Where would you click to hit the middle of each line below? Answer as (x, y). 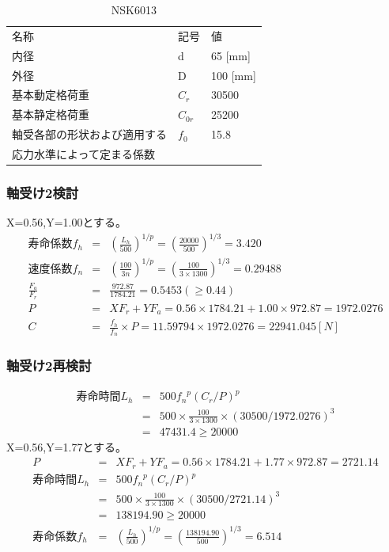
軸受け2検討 (43, 192)
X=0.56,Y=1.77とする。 (67, 447)
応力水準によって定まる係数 (83, 153)
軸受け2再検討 (49, 365)
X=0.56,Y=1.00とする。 (67, 222)
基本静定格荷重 (51, 114)
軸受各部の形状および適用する (89, 134)
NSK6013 (134, 10)
